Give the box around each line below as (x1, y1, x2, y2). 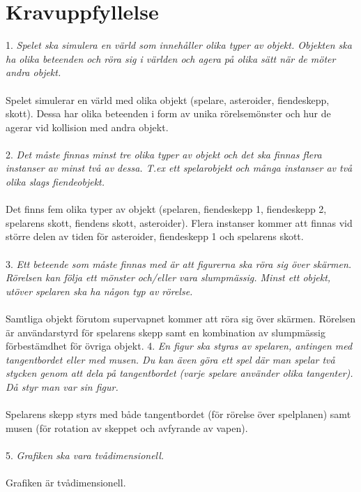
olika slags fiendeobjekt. (6, 174, 105, 189)
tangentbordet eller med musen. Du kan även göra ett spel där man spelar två (6, 352, 335, 366)
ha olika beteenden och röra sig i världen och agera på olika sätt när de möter (6, 51, 336, 66)
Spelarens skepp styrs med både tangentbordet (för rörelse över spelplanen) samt (6, 407, 351, 422)
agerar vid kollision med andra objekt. (6, 119, 169, 134)
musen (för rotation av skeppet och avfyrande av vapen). (6, 420, 248, 435)
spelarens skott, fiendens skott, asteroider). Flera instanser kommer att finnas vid (6, 215, 353, 230)
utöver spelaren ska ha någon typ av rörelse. (6, 283, 193, 298)
